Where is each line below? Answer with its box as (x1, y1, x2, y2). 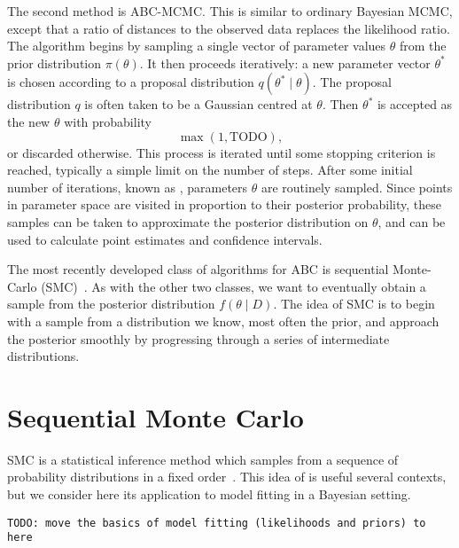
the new (7, 112, 51, 130)
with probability (64, 112, 152, 130)
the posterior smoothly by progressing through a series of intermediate (7, 329, 390, 348)
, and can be (377, 212, 446, 231)
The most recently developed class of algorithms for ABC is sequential (7, 260, 389, 278)
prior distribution (7, 53, 102, 72)
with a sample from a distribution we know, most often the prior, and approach (7, 311, 440, 330)
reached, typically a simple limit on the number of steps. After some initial (7, 160, 413, 179)
